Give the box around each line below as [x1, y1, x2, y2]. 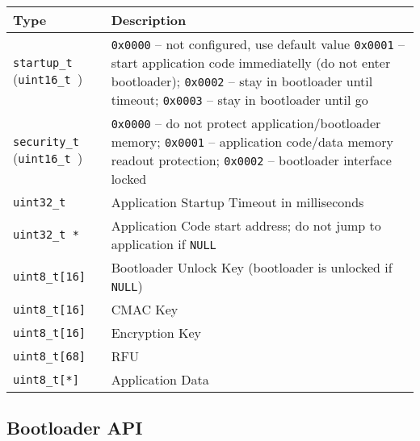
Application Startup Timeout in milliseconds [111, 193, 364, 211]
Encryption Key [111, 323, 202, 342]
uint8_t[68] [13, 349, 86, 363]
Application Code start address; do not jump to [111, 216, 381, 235]
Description [111, 10, 187, 29]
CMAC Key [111, 300, 178, 318]
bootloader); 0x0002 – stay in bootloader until [111, 72, 373, 90]
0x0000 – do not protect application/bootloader [111, 114, 381, 132]
